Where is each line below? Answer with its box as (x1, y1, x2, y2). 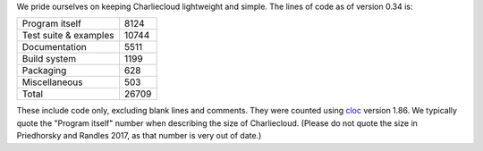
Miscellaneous (21, 76, 83, 88)
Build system (21, 53, 77, 65)
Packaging (21, 64, 67, 77)
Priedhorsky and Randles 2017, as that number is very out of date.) (16, 130, 262, 141)
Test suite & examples (21, 29, 114, 42)
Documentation (21, 41, 87, 54)
